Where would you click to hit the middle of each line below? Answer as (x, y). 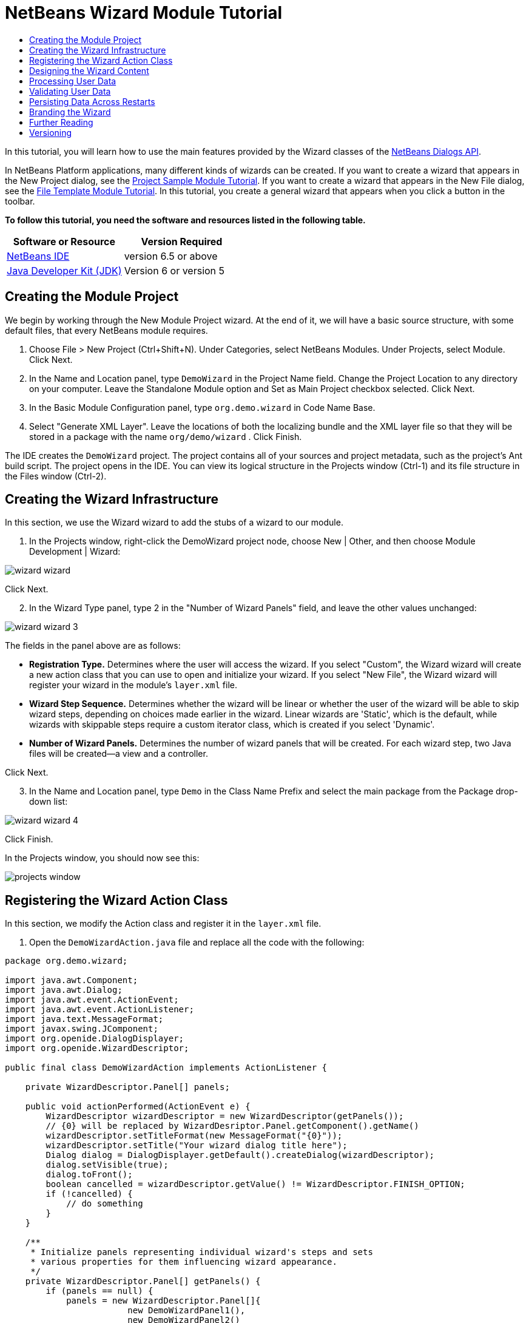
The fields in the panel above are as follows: (93, 646)
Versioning (51, 132)
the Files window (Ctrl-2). (56, 476)
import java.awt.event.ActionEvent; (92, 1000)
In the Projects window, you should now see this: (102, 858)
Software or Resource (64, 241)
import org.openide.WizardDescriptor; (97, 1048)
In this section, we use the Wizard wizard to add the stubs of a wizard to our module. (174, 523)
